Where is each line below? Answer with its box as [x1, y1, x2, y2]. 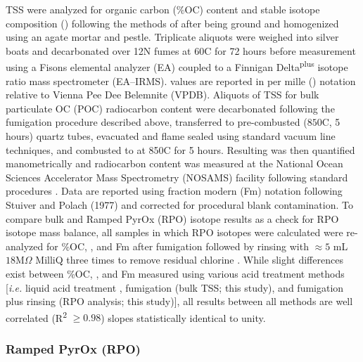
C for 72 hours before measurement [204, 43, 356, 58]
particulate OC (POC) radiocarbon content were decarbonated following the [6, 101, 335, 115]
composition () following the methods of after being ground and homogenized [6, 15, 339, 30]
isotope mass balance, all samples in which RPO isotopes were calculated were [6, 225, 343, 240]
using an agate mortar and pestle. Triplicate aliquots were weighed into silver [6, 30, 339, 44]
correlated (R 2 [6, 308, 68, 325]
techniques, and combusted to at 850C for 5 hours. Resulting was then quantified [6, 142, 355, 157]
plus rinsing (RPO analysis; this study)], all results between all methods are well [6, 294, 353, 309]
